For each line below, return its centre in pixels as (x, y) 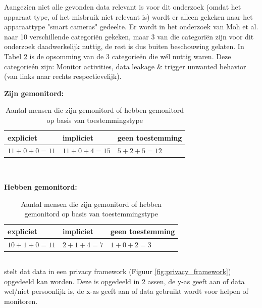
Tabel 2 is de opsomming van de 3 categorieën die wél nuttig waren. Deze (118, 56)
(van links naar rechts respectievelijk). (63, 76)
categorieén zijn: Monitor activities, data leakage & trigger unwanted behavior (125, 66)
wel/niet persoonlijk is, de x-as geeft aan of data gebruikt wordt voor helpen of (126, 291)
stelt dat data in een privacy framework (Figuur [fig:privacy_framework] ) (118, 271)
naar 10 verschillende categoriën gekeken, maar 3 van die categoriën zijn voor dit (129, 36)
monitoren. (21, 301)
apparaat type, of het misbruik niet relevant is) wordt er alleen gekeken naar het (128, 16)
